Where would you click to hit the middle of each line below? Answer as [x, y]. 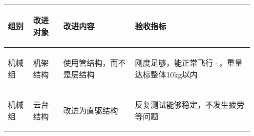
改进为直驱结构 [91, 110]
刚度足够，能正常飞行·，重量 [189, 63]
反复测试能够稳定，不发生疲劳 [190, 105]
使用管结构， [87, 63]
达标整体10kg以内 [166, 74]
